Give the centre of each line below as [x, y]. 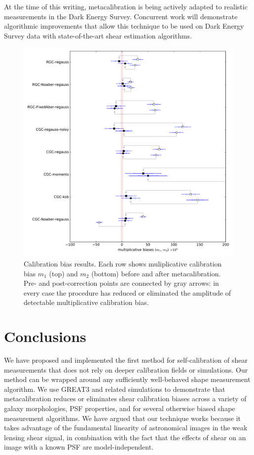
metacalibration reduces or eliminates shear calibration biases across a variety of [125, 398]
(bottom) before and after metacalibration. [156, 273]
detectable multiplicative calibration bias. [86, 302]
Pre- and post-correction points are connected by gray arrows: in [121, 283]
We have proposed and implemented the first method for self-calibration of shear [126, 360]
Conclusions [45, 336]
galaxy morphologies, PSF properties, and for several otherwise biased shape [120, 408]
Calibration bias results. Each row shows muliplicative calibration [123, 263]
